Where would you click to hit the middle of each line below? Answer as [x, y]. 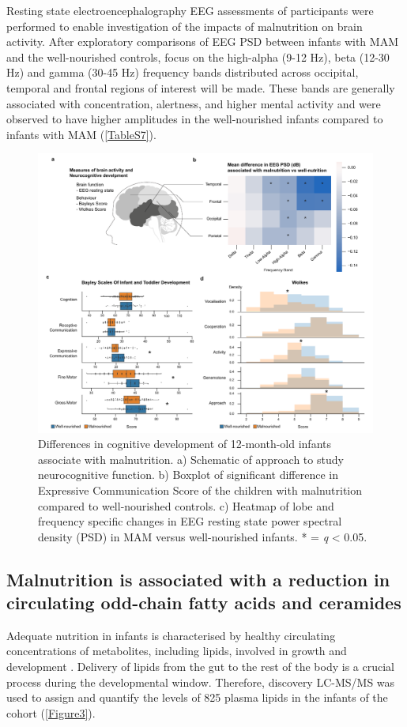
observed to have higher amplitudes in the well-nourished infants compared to [195, 119]
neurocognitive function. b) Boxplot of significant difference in [188, 475]
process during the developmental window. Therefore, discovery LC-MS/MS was [201, 682]
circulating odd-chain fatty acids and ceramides [204, 603]
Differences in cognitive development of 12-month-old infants [185, 444]
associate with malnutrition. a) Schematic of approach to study [191, 459]
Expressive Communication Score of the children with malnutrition [200, 490]
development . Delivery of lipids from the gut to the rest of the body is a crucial [200, 667]
